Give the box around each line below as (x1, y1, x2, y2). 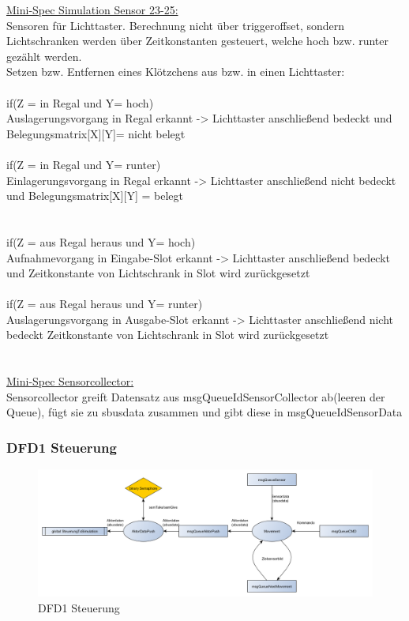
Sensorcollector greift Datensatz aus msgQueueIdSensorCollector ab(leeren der (6, 388, 385, 405)
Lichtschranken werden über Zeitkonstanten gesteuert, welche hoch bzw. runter (6, 32, 389, 49)
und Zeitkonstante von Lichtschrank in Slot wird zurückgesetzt (6, 265, 310, 281)
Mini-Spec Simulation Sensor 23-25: (6, 2, 178, 17)
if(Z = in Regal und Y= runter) (6, 156, 161, 172)
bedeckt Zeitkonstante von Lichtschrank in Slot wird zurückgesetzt (6, 326, 329, 343)
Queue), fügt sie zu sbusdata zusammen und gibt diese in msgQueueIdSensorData (6, 404, 403, 420)
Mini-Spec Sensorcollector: (6, 373, 134, 390)
